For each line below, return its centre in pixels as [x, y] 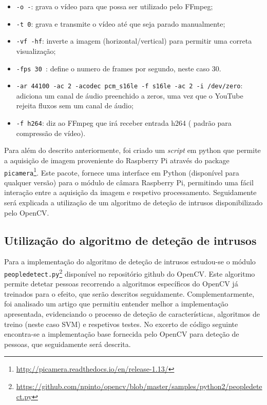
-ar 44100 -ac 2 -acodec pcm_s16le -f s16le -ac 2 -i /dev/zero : [129, 85]
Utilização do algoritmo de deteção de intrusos [130, 240]
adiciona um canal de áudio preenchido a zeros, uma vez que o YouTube [130, 95]
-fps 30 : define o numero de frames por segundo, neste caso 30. [119, 68]
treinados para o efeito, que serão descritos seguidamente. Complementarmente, [129, 293]
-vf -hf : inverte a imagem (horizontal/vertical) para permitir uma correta [134, 41]
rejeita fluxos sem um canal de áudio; [75, 105]
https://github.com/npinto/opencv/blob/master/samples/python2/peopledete [139, 386]
